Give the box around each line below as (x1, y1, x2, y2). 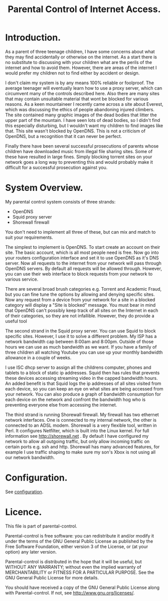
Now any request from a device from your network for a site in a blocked (5, 296, 155, 303)
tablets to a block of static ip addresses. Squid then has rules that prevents (5, 369, 160, 376)
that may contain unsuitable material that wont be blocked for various (5, 96, 149, 102)
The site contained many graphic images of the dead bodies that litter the (5, 112, 157, 118)
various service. (5, 276, 39, 282)
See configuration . (5, 489, 44, 495)
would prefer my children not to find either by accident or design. (5, 70, 140, 76)
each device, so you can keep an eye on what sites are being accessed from (5, 385, 163, 391)
